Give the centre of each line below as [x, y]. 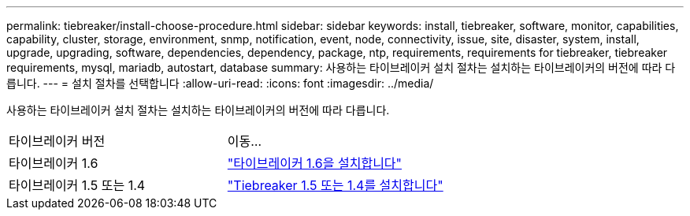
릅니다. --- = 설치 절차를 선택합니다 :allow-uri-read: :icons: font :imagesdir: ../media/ [220, 83]
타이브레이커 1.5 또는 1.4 [77, 185]
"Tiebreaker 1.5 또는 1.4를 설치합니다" [335, 185]
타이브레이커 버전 [57, 141]
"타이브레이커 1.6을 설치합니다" [315, 163]
